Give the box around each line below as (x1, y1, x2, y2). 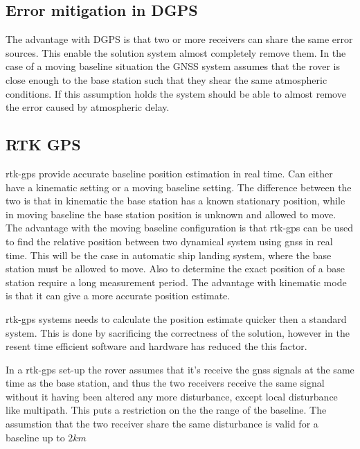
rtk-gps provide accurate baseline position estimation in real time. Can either (6, 166, 333, 180)
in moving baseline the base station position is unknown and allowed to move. (6, 206, 336, 221)
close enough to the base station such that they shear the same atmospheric (6, 72, 327, 87)
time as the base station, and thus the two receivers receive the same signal (6, 376, 325, 390)
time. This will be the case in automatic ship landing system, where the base (6, 247, 332, 262)
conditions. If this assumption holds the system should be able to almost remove (6, 86, 346, 100)
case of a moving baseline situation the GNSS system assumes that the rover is (6, 59, 341, 73)
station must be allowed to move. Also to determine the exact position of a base (6, 261, 345, 276)
